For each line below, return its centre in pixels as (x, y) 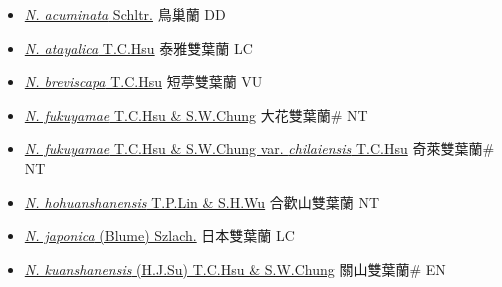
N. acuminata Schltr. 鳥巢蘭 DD (125, 14)
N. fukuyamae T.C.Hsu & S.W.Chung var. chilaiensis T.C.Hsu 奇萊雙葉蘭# (259, 148)
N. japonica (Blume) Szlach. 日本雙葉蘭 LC (159, 235)
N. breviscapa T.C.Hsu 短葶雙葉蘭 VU (143, 81)
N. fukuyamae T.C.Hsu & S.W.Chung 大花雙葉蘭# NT (196, 114)
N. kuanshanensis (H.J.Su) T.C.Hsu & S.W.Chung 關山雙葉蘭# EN (235, 268)
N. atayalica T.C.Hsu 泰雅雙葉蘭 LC (138, 47)
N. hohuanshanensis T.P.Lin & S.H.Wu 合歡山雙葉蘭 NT (202, 201)
